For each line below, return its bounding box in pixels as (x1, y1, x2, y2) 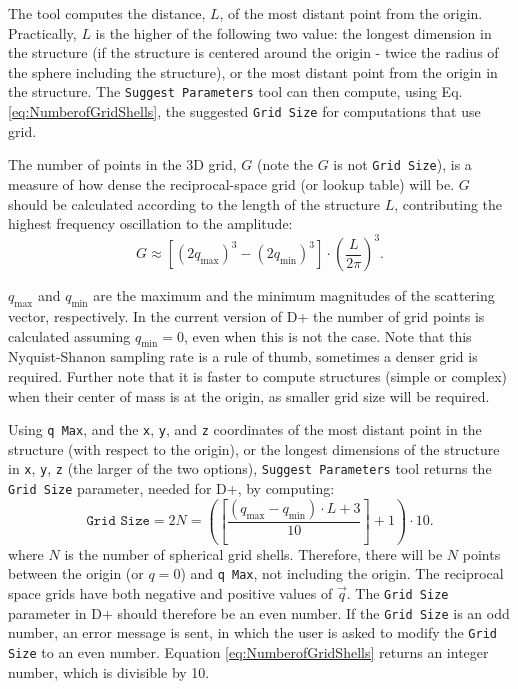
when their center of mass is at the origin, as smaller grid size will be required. (8, 385, 490, 406)
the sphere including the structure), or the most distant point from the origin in (8, 61, 498, 82)
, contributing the (394, 193, 503, 214)
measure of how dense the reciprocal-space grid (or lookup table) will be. (8, 173, 455, 194)
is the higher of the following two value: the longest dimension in (95, 22, 492, 43)
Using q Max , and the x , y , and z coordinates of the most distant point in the (8, 419, 482, 440)
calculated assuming (8, 325, 131, 346)
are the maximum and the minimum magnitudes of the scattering (93, 285, 495, 306)
